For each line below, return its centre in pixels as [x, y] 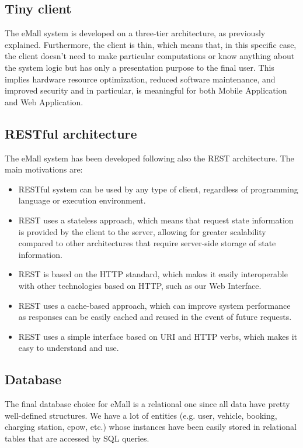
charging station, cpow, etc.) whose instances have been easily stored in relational [151, 427]
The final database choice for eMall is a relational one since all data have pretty [147, 404]
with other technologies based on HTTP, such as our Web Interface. [140, 285]
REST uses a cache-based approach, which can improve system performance [154, 305]
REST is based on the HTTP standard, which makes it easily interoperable [153, 274]
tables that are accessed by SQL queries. [77, 438]
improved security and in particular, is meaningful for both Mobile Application [146, 90]
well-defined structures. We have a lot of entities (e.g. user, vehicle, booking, [141, 415]
